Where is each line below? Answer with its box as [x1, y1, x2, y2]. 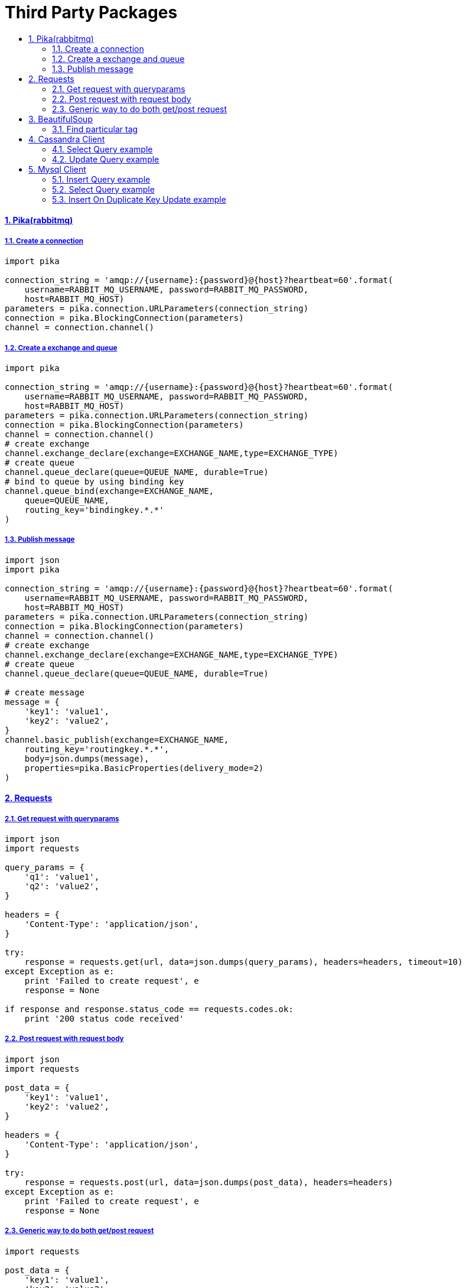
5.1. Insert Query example [52, 174, 151, 184]
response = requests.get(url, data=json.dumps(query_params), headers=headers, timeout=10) [24, 957, 463, 967]
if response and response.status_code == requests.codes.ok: [5, 1004, 294, 1014]
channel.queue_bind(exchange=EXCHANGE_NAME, [5, 486, 214, 496]
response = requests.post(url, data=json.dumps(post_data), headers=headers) [24, 1177, 393, 1187]
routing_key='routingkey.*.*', [24, 744, 170, 754]
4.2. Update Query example [52, 154, 159, 164]
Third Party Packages [5, 2, 178, 22]
